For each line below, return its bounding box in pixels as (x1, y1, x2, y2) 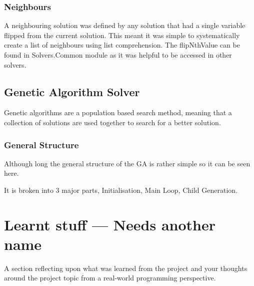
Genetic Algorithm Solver (4, 84, 140, 99)
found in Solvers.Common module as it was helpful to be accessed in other (4, 50, 232, 60)
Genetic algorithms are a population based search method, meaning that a (4, 107, 232, 118)
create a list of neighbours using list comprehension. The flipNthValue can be (4, 40, 240, 50)
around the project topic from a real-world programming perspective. (4, 272, 216, 283)
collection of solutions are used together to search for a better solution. (4, 117, 221, 127)
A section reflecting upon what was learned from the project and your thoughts (4, 262, 247, 273)
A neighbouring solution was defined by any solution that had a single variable (4, 20, 245, 31)
